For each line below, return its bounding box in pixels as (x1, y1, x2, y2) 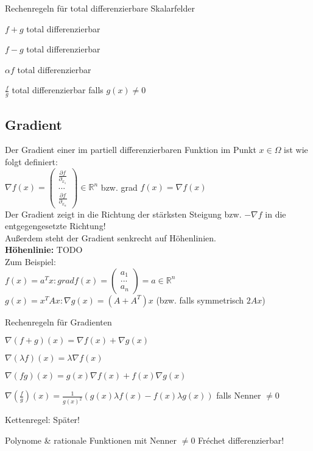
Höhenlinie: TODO (5, 243, 83, 256)
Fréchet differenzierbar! (198, 433, 284, 446)
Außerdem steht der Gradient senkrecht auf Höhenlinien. (5, 231, 216, 244)
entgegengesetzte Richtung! (5, 219, 106, 232)
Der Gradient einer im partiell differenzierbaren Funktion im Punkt (5, 143, 256, 156)
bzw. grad (100, 180, 138, 193)
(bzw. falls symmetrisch (156, 293, 244, 306)
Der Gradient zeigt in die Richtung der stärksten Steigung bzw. (5, 207, 242, 220)
